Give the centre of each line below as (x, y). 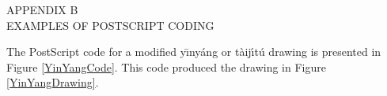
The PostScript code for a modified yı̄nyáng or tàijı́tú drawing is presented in (194, 52)
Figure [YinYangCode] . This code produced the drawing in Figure (166, 66)
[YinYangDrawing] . (53, 82)
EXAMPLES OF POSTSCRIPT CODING (110, 25)
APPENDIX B (42, 9)
